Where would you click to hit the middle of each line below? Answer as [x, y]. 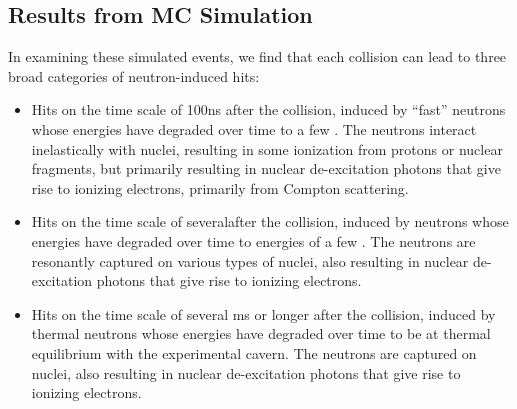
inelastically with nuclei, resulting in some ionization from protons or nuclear [267, 148]
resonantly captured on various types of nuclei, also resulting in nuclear [250, 260]
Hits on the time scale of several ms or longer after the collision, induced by [263, 313]
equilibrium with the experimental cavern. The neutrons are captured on [254, 352]
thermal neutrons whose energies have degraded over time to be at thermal [261, 333]
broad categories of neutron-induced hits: [134, 75]
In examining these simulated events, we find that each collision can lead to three [257, 56]
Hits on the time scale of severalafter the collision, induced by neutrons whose [270, 221]
